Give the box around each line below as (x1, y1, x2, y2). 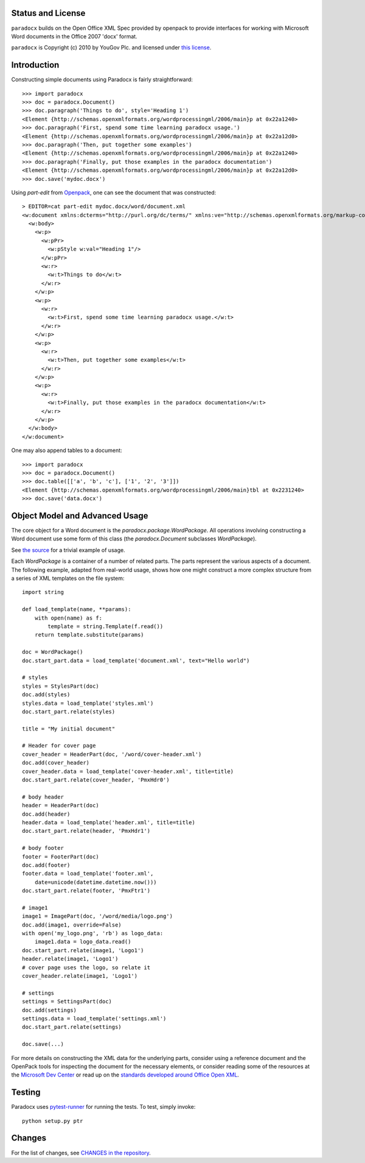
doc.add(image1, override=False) (22, 921, 122, 928)
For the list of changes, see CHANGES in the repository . (11, 1149, 151, 1156)
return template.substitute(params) (34, 631, 144, 638)
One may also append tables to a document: (11, 447, 122, 454)
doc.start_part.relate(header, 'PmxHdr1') (22, 827, 151, 835)
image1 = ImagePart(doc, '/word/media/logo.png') (22, 913, 173, 920)
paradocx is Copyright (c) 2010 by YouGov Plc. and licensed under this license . (11, 44, 212, 51)
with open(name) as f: (34, 614, 103, 621)
